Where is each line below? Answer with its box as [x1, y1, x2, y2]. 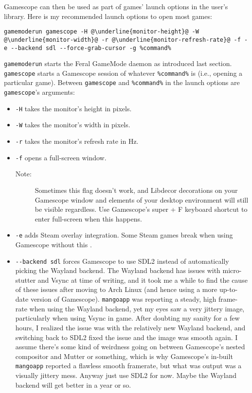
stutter [15, 274, 36, 285]
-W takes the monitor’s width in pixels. [15, 120, 130, 130]
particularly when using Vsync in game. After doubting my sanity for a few [15, 313, 240, 323]
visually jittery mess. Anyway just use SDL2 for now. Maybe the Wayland [15, 370, 237, 380]
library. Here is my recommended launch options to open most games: [4, 11, 212, 21]
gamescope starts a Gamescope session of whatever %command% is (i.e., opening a [4, 68, 243, 78]
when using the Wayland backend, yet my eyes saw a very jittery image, [29, 303, 245, 313]
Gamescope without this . [15, 239, 92, 250]
